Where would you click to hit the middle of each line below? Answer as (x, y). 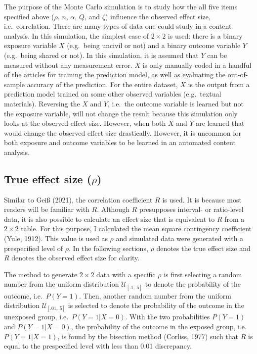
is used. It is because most (202, 199)
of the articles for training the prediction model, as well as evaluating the (115, 75)
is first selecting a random (203, 274)
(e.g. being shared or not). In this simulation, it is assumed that (101, 55)
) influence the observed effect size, (158, 16)
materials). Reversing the (42, 103)
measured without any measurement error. (68, 65)
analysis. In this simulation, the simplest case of (76, 35)
